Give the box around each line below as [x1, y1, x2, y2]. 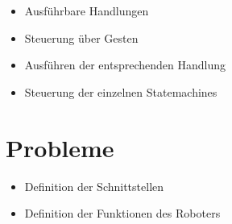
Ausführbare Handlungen [24, 2, 149, 19]
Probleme [6, 131, 114, 164]
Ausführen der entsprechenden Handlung [24, 56, 226, 73]
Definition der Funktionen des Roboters [24, 205, 221, 222]
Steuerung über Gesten [24, 29, 139, 46]
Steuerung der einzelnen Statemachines [24, 83, 217, 100]
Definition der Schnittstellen [24, 177, 164, 194]
